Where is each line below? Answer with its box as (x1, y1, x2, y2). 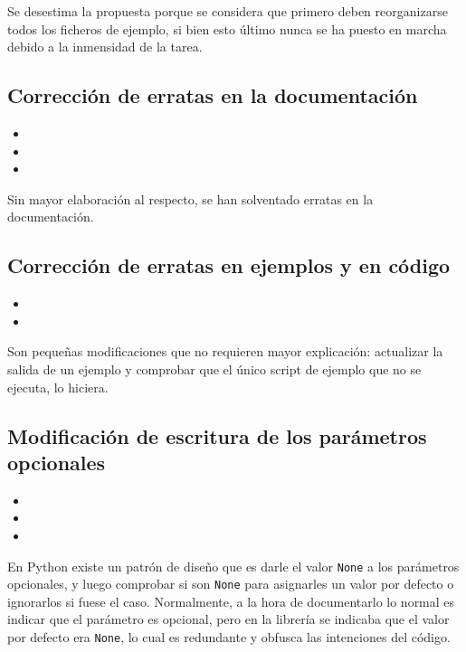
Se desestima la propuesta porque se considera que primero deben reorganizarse (7, 2, 448, 20)
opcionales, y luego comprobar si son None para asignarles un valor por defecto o (7, 574, 454, 593)
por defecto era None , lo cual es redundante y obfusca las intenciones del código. (7, 628, 451, 646)
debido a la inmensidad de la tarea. (7, 37, 203, 56)
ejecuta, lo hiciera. (7, 377, 109, 396)
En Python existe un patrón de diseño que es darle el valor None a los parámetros (7, 556, 460, 575)
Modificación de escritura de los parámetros (7, 421, 427, 449)
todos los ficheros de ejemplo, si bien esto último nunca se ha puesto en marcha (7, 19, 447, 38)
